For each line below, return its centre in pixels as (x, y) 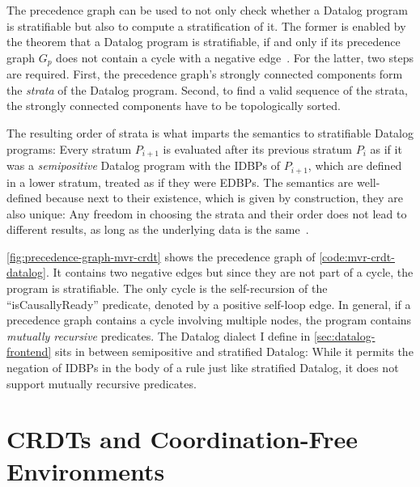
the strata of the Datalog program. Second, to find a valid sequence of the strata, (207, 89)
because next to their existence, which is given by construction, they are (225, 198)
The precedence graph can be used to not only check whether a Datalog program (207, 10)
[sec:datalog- (344, 335)
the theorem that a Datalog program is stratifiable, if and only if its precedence (204, 42)
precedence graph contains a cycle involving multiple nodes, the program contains (209, 320)
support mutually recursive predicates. (102, 383)
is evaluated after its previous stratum (257, 148)
